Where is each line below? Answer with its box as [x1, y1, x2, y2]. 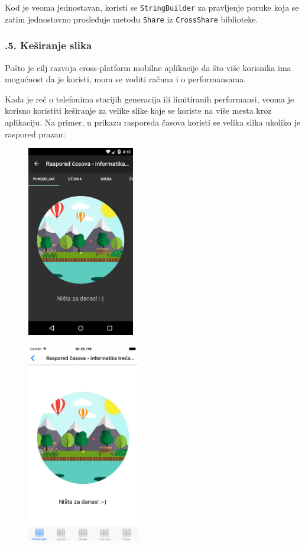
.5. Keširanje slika [5, 38, 92, 53]
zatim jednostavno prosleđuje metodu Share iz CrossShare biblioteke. [5, 12, 258, 25]
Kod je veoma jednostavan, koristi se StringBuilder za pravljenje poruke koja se [5, 1, 299, 13]
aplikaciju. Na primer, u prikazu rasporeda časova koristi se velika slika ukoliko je [5, 115, 300, 128]
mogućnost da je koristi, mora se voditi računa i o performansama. [5, 73, 246, 85]
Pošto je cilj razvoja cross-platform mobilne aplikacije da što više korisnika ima [5, 61, 291, 73]
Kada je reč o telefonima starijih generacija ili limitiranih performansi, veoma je [5, 92, 294, 105]
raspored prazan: [5, 127, 66, 140]
